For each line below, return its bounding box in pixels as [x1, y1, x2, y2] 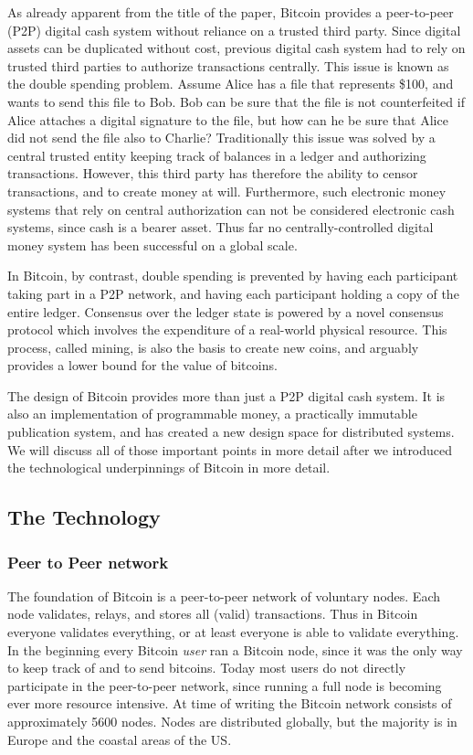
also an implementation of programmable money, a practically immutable [7, 404, 417, 423]
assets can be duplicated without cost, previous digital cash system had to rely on [7, 38, 466, 58]
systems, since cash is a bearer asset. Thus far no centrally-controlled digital [7, 218, 434, 237]
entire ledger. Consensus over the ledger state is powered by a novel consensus [7, 302, 444, 321]
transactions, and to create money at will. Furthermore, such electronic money [7, 181, 447, 200]
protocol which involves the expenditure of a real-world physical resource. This [7, 320, 447, 339]
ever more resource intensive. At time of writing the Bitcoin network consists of [7, 694, 452, 713]
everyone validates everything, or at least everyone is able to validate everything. [7, 622, 459, 642]
